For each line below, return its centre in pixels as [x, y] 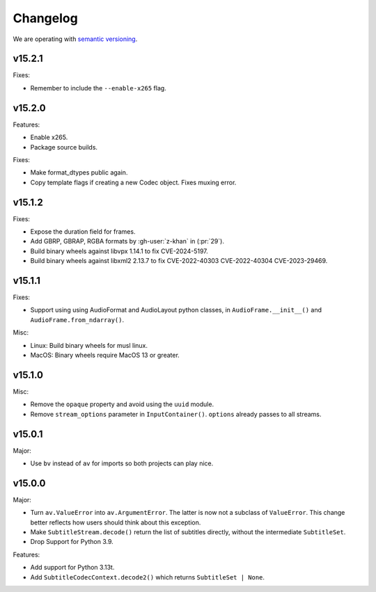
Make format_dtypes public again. [79, 173]
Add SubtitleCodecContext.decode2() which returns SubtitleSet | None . [147, 577]
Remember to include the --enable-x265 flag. [98, 88]
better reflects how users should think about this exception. [116, 522]
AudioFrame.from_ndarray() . [77, 319]
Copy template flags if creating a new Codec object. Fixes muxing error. [133, 182]
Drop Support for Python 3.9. [72, 542]
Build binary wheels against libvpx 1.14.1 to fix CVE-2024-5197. [119, 251]
